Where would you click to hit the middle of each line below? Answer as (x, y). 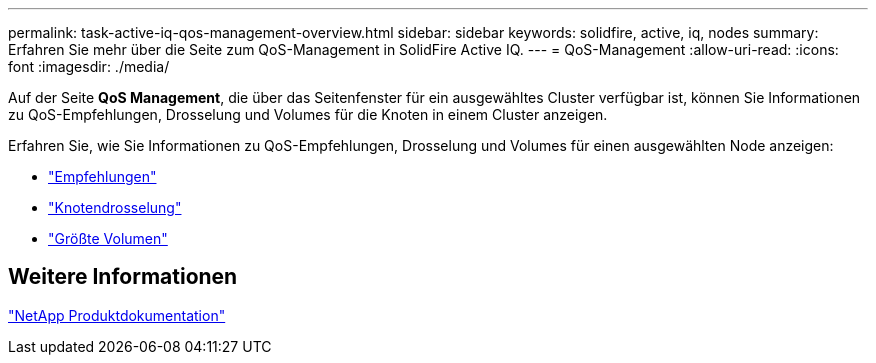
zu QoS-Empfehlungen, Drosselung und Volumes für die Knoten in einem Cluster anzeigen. (308, 114)
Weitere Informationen (123, 277)
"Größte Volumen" (108, 238)
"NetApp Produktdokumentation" (117, 315)
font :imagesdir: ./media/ (89, 66)
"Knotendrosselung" (115, 207)
